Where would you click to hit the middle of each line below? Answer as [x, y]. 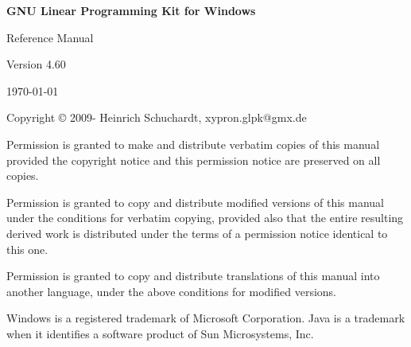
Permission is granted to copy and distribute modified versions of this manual [195, 202]
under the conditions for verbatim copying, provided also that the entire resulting [205, 218]
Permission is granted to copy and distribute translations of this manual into [193, 276]
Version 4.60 [36, 64]
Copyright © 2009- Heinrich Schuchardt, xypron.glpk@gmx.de [157, 117]
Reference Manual [50, 37]
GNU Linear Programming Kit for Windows [131, 10]
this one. [27, 249]
